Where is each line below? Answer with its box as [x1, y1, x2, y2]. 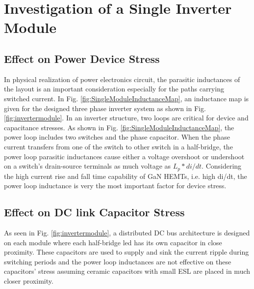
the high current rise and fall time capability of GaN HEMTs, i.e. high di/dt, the [4, 171, 247, 181]
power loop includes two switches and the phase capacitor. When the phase [4, 132, 230, 142]
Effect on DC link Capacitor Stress [4, 204, 185, 220]
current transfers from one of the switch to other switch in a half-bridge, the [4, 141, 233, 151]
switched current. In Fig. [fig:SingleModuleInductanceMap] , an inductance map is [4, 93, 249, 103]
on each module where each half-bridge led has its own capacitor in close [4, 237, 222, 247]
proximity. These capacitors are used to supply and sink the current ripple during [4, 247, 249, 257]
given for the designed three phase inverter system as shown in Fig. [4, 103, 206, 113]
